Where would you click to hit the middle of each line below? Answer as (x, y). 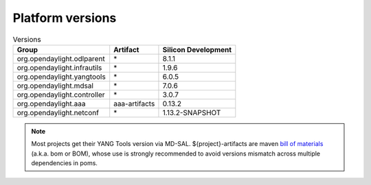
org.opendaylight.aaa (51, 103)
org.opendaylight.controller (61, 95)
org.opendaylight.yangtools (61, 77)
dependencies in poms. (64, 163)
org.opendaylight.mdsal (55, 86)
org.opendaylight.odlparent (61, 58)
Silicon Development (197, 49)
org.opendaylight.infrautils (59, 67)
